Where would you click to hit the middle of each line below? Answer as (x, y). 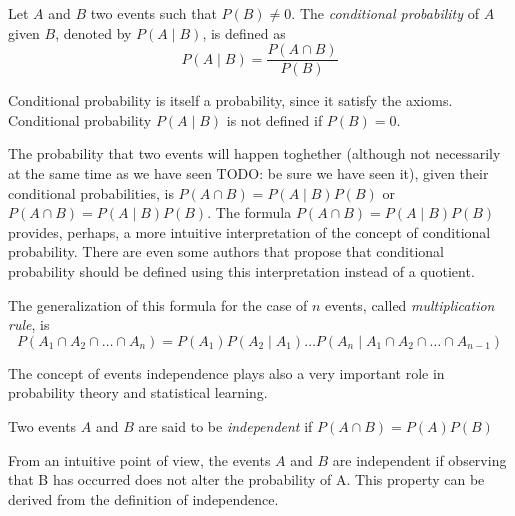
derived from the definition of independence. (143, 498)
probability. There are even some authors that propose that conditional (226, 251)
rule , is (29, 324)
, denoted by (93, 32)
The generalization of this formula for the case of (158, 304)
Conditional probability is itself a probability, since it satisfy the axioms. (230, 100)
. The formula (249, 212)
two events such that (153, 13)
